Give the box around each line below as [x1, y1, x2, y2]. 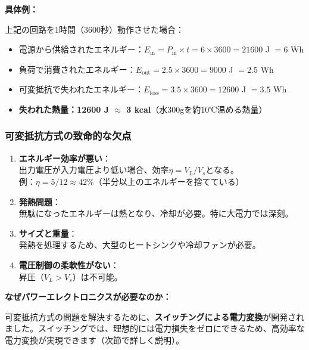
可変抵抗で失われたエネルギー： [18, 83, 144, 95]
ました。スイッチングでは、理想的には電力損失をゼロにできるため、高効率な [5, 322, 305, 334]
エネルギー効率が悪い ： [18, 151, 111, 164]
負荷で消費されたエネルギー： [18, 63, 136, 75]
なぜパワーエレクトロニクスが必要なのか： [5, 290, 171, 303]
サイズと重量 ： [18, 227, 77, 239]
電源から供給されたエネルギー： [18, 43, 144, 55]
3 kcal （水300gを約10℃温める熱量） [126, 103, 267, 115]
